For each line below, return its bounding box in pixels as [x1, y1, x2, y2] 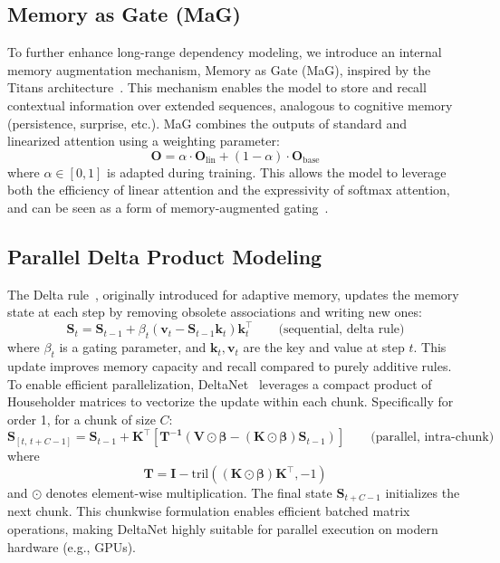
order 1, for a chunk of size [7, 409, 156, 428]
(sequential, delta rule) [278, 323, 405, 337]
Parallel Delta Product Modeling [7, 242, 322, 270]
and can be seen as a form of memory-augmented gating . [7, 197, 329, 216]
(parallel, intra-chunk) [370, 431, 495, 444]
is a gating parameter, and [59, 338, 207, 357]
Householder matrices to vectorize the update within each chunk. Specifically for [7, 392, 454, 411]
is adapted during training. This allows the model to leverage [107, 162, 447, 181]
